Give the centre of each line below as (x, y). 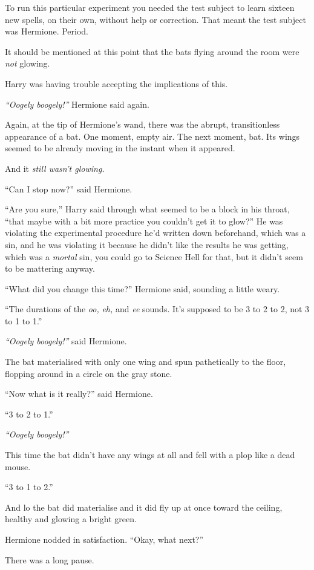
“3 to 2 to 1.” (29, 414)
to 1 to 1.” (24, 320)
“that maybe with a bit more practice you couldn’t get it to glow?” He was (144, 221)
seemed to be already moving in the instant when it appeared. (120, 148)
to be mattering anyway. (50, 268)
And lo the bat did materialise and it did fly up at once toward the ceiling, (144, 507)
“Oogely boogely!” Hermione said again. (77, 104)
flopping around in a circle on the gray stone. (89, 373)
